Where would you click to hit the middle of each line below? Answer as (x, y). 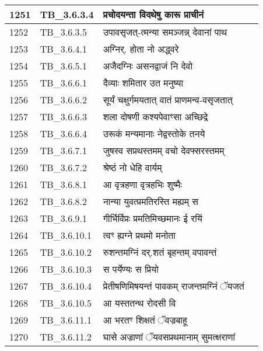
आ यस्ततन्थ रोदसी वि (139, 303)
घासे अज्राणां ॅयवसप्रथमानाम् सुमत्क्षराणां (169, 337)
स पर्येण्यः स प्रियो (131, 269)
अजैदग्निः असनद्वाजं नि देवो (148, 66)
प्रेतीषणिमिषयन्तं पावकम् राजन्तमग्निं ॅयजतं (173, 286)
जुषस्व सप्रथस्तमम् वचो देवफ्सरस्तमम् (164, 150)
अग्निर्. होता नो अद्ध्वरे (141, 49)
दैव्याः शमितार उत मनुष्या (143, 83)
